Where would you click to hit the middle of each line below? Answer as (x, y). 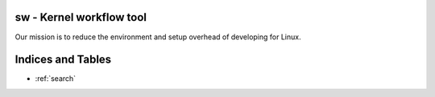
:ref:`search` (56, 79)
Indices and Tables (63, 60)
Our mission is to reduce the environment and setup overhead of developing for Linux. (158, 37)
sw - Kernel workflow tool (81, 17)
